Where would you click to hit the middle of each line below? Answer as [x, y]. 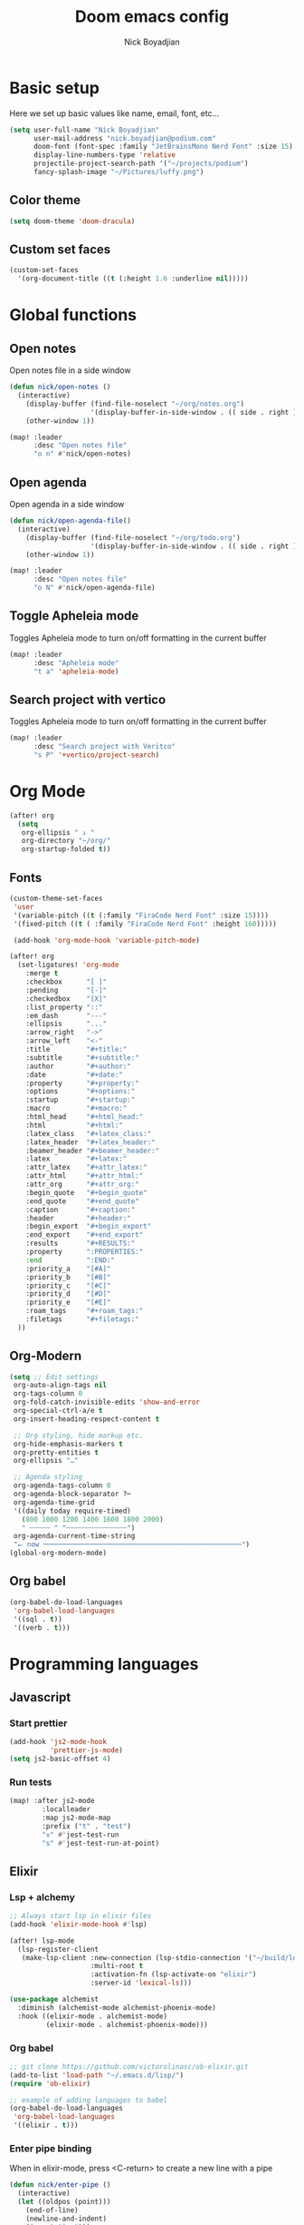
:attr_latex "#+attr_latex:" [86, 1168]
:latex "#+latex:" [76, 1159]
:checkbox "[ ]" [66, 982]
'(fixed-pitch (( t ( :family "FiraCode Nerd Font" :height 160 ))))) [145, 924]
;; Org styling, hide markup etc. [78, 1436]
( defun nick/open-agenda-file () [70, 521]
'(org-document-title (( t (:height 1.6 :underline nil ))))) [133, 279]
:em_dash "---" [66, 1015]
